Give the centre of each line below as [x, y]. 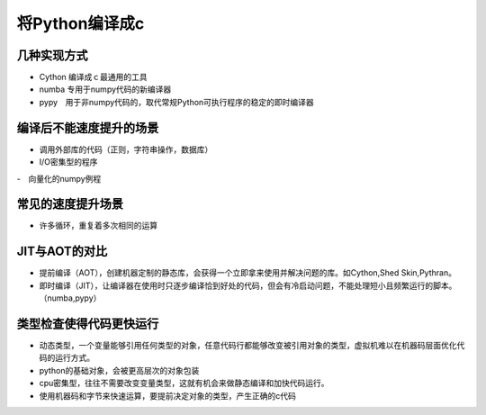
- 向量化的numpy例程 [59, 178]
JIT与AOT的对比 [62, 252]
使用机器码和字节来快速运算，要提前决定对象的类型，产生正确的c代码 [167, 395]
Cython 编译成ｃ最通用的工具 [93, 77]
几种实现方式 [52, 55]
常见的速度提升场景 [70, 204]
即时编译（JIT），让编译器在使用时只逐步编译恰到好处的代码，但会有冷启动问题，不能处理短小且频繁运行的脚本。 [248, 285]
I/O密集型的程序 [68, 162]
